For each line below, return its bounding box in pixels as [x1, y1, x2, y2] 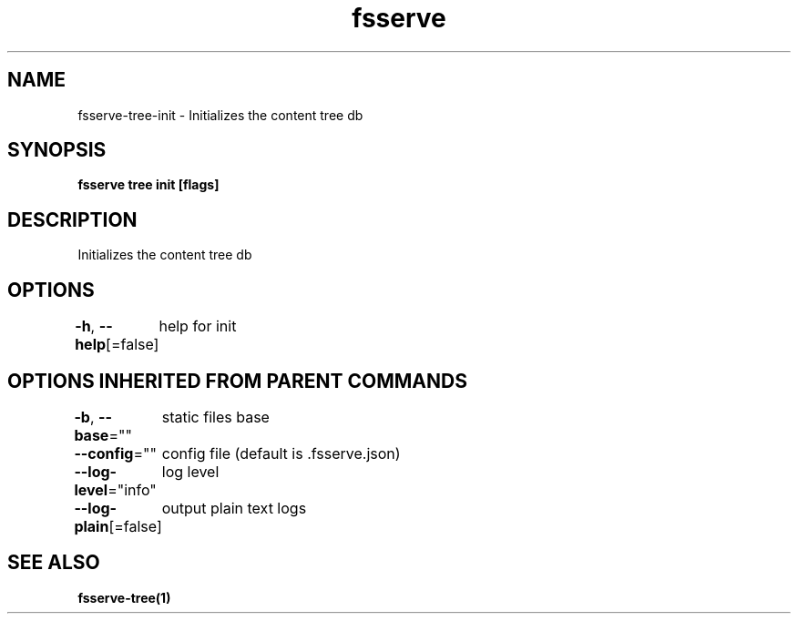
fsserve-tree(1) [77, 589, 171, 606]
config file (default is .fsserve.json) [161, 443, 401, 463]
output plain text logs [161, 498, 307, 517]
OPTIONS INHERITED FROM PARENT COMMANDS [7, 369, 467, 392]
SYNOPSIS [7, 138, 107, 162]
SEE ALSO [7, 551, 100, 575]
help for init [159, 317, 237, 336]
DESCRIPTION [7, 208, 138, 231]
